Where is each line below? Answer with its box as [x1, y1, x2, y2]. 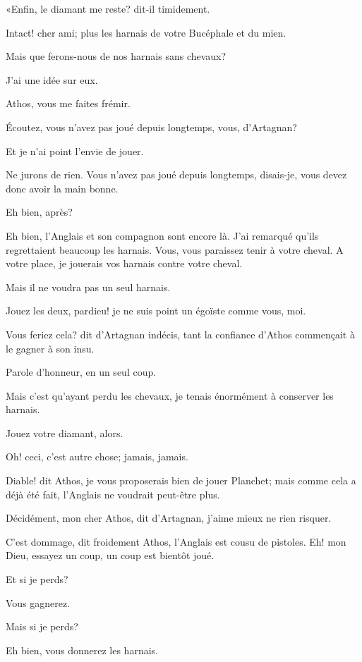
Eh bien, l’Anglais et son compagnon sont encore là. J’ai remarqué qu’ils [6, 228, 319, 243]
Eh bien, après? [6, 204, 73, 219]
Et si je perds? [6, 572, 68, 587]
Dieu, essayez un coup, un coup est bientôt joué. [6, 548, 215, 563]
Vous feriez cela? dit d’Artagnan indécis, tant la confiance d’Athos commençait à [6, 326, 355, 341]
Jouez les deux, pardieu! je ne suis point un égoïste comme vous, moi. [6, 303, 306, 318]
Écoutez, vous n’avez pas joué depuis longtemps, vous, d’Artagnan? [6, 119, 297, 134]
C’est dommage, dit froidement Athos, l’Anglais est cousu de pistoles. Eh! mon [6, 534, 346, 548]
